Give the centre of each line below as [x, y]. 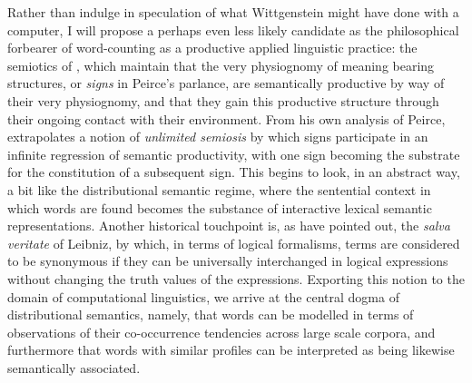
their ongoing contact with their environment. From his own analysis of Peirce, [226, 118]
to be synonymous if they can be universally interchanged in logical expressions [228, 261]
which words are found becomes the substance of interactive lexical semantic [220, 207]
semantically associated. [74, 367]
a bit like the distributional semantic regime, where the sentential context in [219, 189]
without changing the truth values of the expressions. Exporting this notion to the [236, 278]
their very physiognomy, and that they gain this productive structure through [223, 100]
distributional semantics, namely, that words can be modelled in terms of [211, 314]
